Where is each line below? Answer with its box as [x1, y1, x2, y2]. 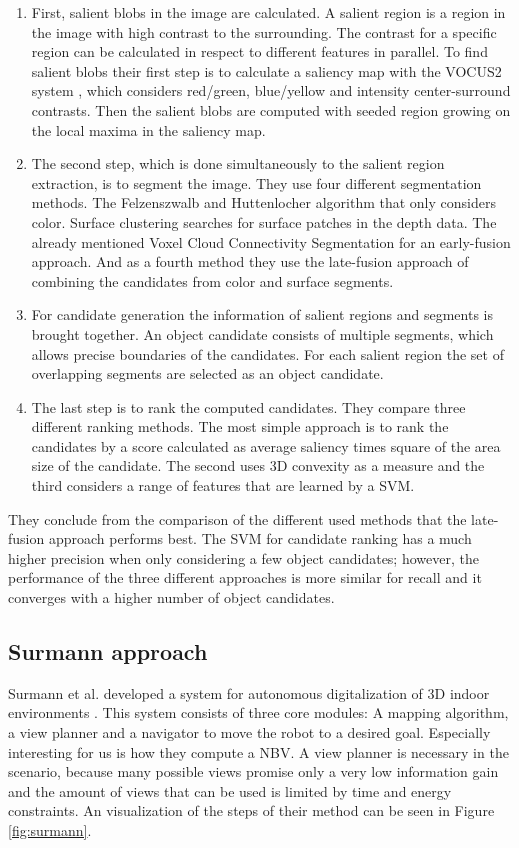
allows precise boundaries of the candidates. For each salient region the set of [31, 343, 504, 364]
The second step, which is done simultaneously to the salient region [31, 153, 445, 174]
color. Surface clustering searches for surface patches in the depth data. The [31, 211, 497, 232]
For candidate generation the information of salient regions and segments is [31, 304, 493, 325]
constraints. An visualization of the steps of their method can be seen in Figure [8, 800, 495, 821]
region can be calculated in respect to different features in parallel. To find [31, 41, 488, 62]
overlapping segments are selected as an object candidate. [31, 363, 384, 384]
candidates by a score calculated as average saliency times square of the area [31, 435, 501, 456]
